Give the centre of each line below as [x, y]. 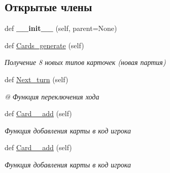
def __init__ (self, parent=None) [61, 28]
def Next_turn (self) [37, 79]
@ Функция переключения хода [52, 96]
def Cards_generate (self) [44, 45]
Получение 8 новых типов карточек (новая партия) [85, 62]
